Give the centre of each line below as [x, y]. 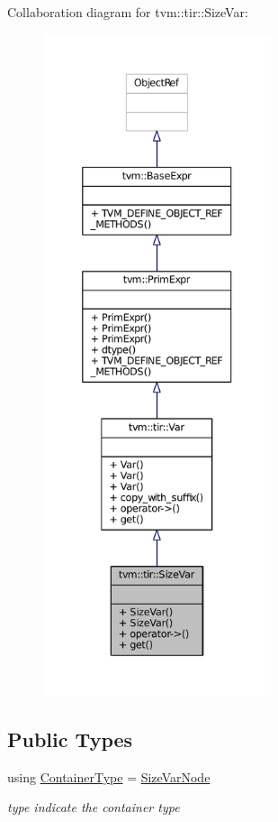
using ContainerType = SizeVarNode [109, 776]
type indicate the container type [94, 807]
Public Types [70, 739]
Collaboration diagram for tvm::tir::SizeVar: [128, 12]
